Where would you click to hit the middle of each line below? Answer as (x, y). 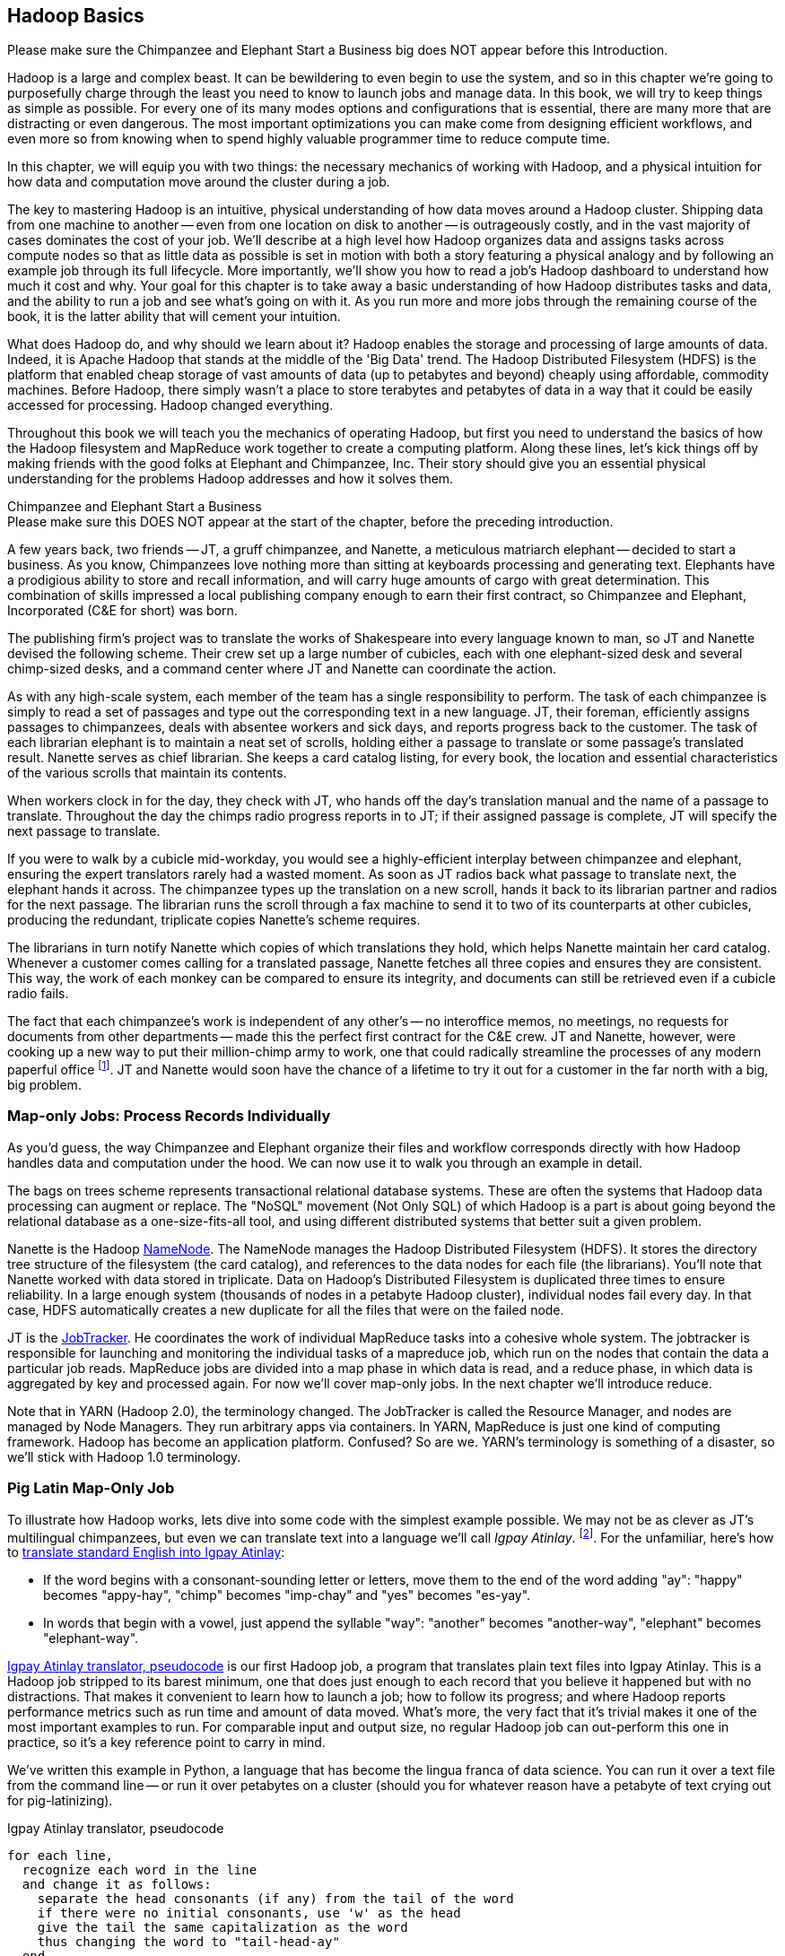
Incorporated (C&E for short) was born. (122, 611)
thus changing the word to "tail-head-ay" (188, 1942)
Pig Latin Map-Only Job (91, 1488)
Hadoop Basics (76, 16)
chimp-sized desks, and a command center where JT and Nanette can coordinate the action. (282, 669)
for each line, (61, 1856)
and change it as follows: (117, 1885)
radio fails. (38, 994)
